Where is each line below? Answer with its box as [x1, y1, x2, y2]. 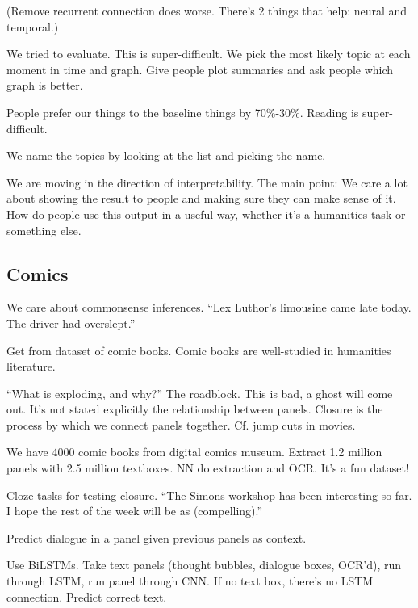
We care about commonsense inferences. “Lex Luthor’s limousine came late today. [6, 299, 412, 316]
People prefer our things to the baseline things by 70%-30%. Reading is [6, 103, 359, 120]
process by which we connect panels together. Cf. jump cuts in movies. [6, 416, 356, 433]
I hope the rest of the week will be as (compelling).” [6, 502, 263, 519]
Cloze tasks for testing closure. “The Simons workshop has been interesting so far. [6, 486, 412, 503]
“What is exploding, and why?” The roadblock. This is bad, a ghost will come [6, 384, 393, 401]
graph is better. [6, 77, 83, 94]
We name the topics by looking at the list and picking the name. [6, 147, 326, 164]
